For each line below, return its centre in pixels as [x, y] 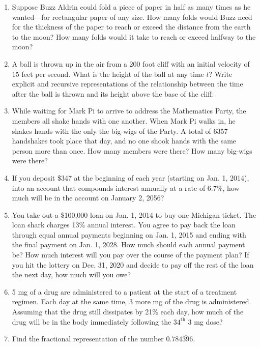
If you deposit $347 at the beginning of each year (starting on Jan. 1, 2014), [131, 177]
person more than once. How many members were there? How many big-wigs [132, 150]
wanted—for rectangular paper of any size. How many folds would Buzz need [132, 17]
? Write [221, 74]
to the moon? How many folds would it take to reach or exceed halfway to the [134, 36]
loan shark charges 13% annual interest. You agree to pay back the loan [124, 225]
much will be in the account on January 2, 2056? [88, 198]
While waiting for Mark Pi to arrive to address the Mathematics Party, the [129, 111]
